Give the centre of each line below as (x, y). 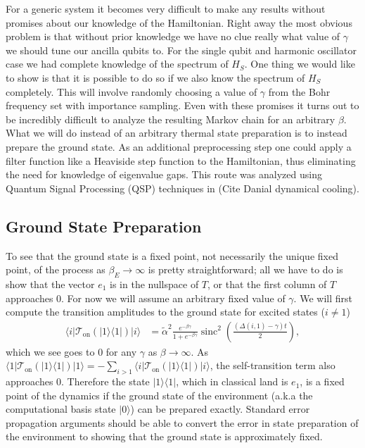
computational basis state (61, 409)
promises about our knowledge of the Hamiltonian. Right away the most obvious (179, 22)
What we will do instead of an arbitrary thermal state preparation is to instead (177, 133)
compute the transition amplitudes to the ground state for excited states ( (165, 312)
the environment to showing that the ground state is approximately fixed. (164, 436)
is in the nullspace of (154, 284)
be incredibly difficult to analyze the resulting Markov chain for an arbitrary (171, 119)
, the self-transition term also (273, 365)
